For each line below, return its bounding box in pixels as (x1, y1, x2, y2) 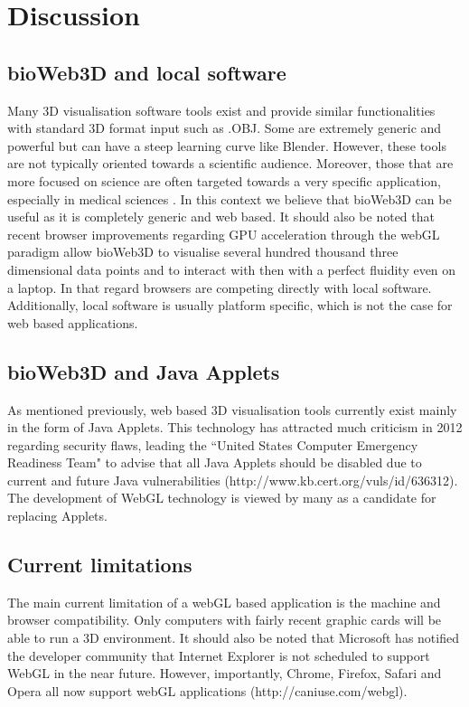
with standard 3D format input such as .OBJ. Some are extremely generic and (7, 118, 442, 137)
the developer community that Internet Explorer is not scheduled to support (7, 646, 430, 665)
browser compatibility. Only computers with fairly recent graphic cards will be (7, 610, 442, 629)
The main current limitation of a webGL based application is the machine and (7, 592, 441, 611)
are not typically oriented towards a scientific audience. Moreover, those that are (7, 154, 454, 173)
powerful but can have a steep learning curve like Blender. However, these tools (7, 136, 446, 155)
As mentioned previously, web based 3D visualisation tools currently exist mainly (7, 400, 457, 419)
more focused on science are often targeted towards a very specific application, (7, 171, 441, 190)
